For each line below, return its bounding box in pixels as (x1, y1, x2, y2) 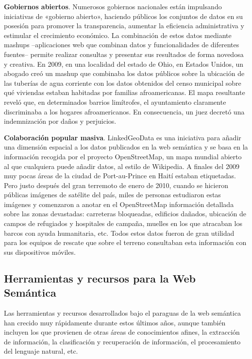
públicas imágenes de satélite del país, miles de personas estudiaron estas (4, 189, 221, 200)
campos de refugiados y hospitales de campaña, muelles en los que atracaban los (4, 218, 242, 228)
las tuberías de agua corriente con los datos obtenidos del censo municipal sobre (4, 77, 241, 88)
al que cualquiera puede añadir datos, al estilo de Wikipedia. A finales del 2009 (4, 161, 239, 171)
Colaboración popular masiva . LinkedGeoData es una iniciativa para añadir (4, 132, 241, 142)
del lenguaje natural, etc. (4, 346, 78, 356)
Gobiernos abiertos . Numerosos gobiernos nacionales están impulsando (4, 1, 222, 11)
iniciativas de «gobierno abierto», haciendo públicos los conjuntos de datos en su (4, 11, 243, 21)
